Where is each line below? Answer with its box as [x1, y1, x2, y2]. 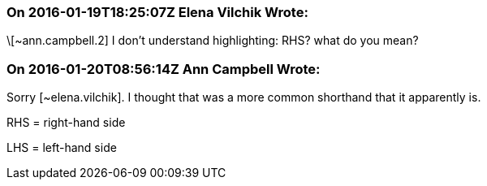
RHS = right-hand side [6, 115, 126, 130]
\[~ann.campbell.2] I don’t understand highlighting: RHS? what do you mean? [6, 33, 419, 48]
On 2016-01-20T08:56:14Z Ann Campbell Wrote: [6, 60, 321, 77]
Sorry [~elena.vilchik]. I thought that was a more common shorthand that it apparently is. [6, 90, 481, 105]
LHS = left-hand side [6, 141, 117, 155]
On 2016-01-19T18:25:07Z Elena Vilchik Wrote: [6, 4, 308, 20]
